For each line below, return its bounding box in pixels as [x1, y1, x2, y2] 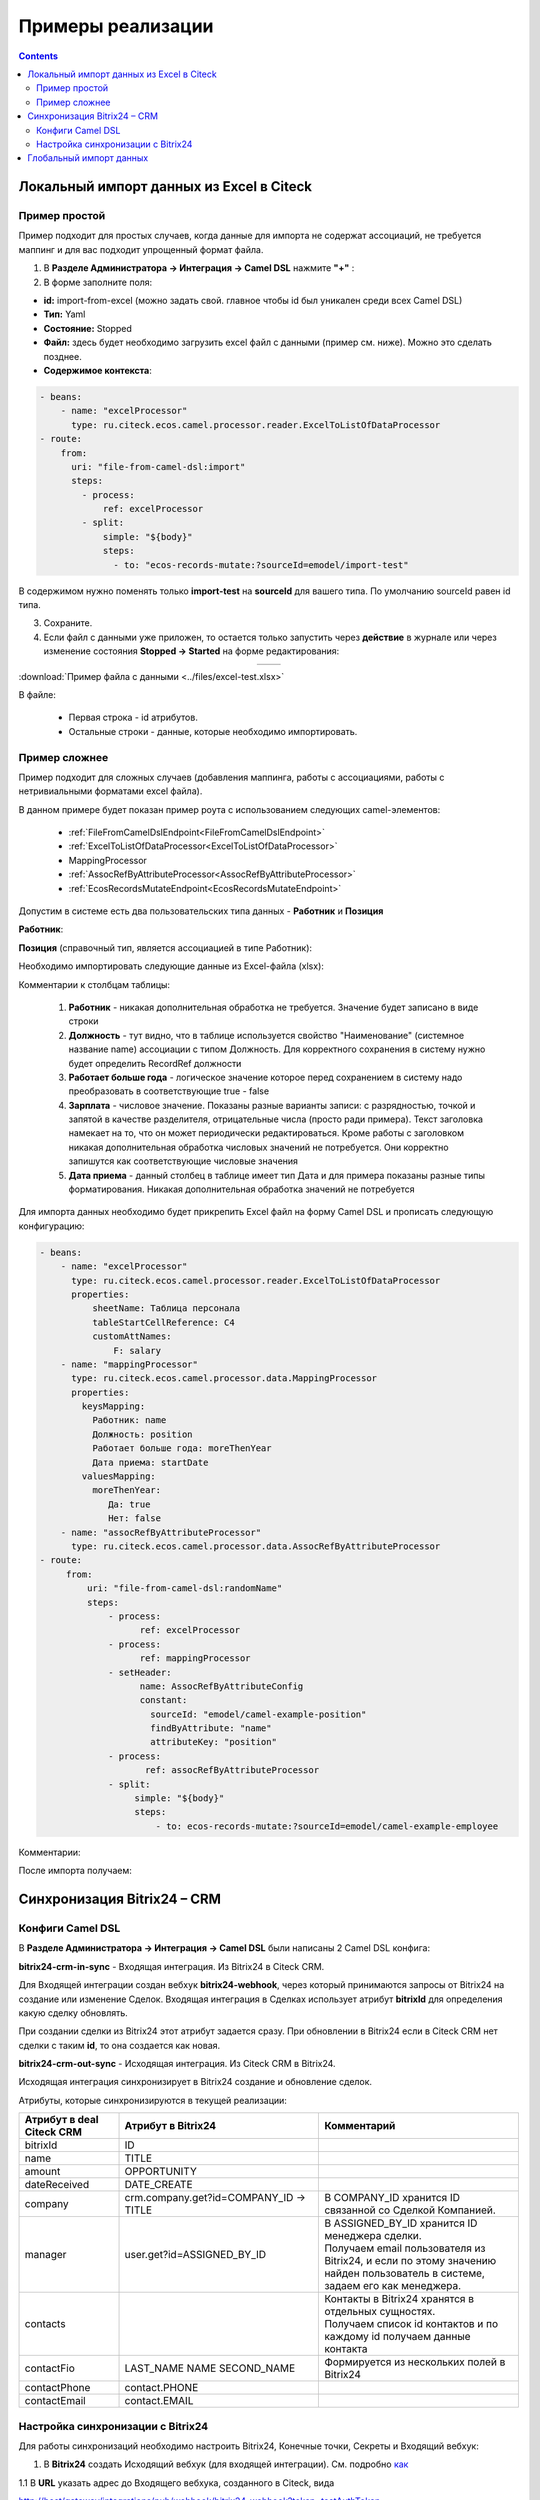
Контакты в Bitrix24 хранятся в [324, 2292, 475, 2306]
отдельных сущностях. [324, 2305, 436, 2319]
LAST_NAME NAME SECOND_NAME [124, 2361, 296, 2375]
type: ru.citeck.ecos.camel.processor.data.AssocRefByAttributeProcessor [71, 1541, 441, 1552]
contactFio [24, 2361, 75, 2375]
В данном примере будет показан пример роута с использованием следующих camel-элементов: [18, 803, 441, 815]
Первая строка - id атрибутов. [68, 711, 199, 724]
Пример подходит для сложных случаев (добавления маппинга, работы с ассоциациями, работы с [18, 771, 445, 783]
